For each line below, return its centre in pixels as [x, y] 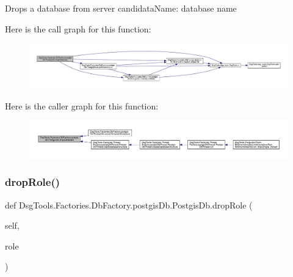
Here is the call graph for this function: [78, 28]
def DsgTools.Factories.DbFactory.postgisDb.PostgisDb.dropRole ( [129, 205]
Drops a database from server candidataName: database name [121, 8]
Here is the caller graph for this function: [82, 105]
